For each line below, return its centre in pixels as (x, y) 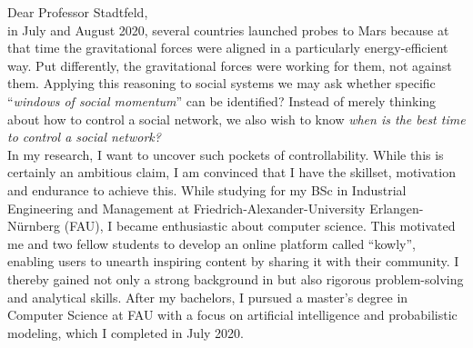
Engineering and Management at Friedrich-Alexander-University (186, 208)
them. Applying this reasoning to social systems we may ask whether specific (221, 83)
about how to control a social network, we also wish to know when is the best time (236, 119)
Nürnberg (34, 226)
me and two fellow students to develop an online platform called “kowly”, (211, 243)
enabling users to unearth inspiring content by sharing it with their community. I (233, 261)
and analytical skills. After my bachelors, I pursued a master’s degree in (208, 297)
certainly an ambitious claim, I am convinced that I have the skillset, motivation (231, 172)
